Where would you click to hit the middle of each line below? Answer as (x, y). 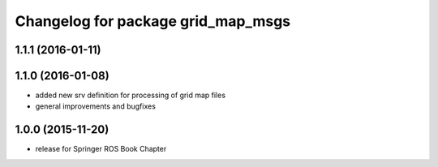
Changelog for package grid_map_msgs (153, 21)
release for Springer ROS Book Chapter (101, 149)
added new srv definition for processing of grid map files (131, 95)
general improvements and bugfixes (95, 106)
